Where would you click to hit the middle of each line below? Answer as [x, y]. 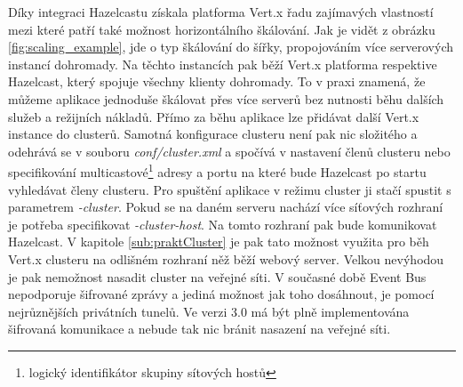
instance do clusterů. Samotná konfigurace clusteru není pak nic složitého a [213, 134]
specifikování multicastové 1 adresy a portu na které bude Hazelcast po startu [217, 170]
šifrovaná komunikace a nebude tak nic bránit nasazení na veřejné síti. [200, 329]
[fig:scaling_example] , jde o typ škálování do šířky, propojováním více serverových [231, 47]
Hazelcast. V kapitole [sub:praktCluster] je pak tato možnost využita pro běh [219, 242]
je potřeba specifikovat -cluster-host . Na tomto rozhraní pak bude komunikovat [223, 224]
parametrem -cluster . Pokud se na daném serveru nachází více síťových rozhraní [226, 207]
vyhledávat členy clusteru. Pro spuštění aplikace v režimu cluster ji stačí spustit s [230, 189]
